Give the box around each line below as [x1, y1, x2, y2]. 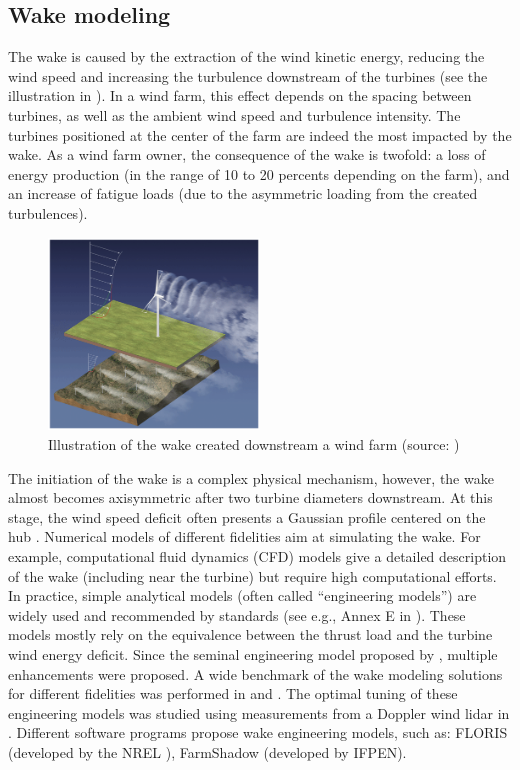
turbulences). [8, 202, 88, 223]
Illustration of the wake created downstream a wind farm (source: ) [48, 434, 460, 455]
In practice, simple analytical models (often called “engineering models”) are [8, 585, 477, 606]
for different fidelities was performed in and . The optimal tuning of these [8, 683, 458, 704]
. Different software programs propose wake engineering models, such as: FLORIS [8, 722, 508, 743]
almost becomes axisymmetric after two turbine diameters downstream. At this [8, 487, 493, 508]
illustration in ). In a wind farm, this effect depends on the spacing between [8, 85, 472, 106]
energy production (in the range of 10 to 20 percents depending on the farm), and [8, 163, 510, 184]
